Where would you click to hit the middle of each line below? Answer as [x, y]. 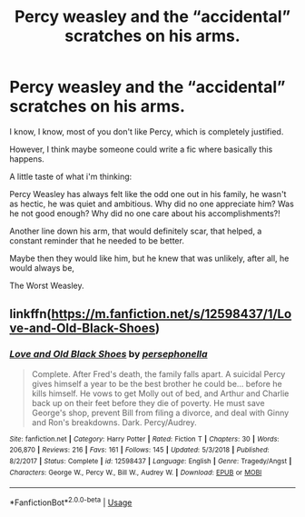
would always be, [42, 268]
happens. [27, 159]
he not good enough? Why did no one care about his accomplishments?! [145, 213]
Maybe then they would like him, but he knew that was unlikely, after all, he [149, 258]
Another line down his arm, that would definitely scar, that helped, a [136, 231]
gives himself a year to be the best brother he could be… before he [157, 383]
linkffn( [30, 314]
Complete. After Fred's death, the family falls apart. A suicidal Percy [158, 373]
